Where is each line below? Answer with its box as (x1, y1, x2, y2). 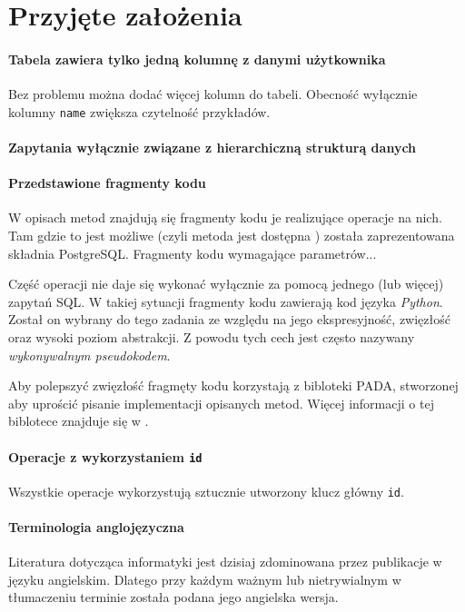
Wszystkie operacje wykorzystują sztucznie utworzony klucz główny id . (8, 481, 404, 500)
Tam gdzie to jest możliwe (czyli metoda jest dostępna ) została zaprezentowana (8, 226, 455, 244)
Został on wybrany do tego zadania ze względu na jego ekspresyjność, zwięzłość (8, 310, 450, 329)
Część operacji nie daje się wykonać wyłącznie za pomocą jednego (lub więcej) (8, 274, 444, 293)
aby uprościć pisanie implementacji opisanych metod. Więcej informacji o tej (8, 393, 434, 412)
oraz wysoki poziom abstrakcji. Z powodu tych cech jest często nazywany (8, 327, 415, 346)
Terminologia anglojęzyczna (8, 518, 184, 537)
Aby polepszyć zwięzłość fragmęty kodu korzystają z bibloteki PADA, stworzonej (8, 376, 459, 395)
